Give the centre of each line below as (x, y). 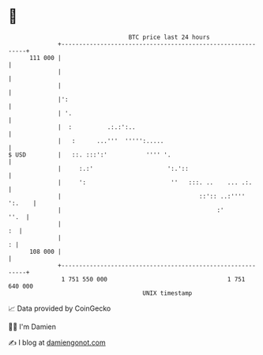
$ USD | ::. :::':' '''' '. (90, 155)
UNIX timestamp (167, 293)
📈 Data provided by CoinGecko (60, 308)
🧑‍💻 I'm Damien (32, 327)
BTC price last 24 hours (169, 37)
